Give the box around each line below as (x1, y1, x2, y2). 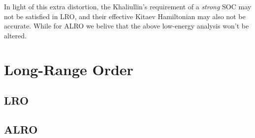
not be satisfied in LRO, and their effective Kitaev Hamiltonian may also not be (4, 11, 246, 21)
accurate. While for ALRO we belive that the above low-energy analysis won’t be (4, 21, 249, 31)
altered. (4, 30, 27, 40)
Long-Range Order (4, 59, 133, 79)
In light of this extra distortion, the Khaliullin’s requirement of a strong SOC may (4, 1, 252, 11)
